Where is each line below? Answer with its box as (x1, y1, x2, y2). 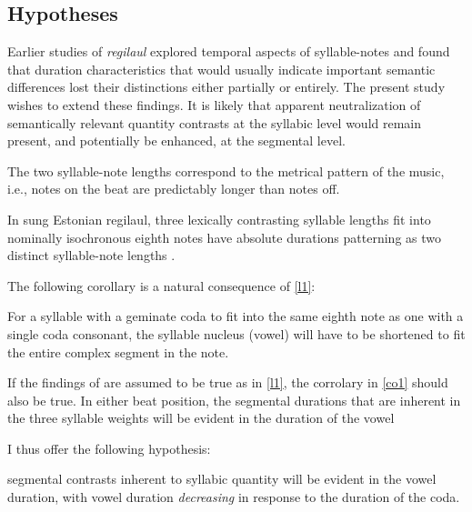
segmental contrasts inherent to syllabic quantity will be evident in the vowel (7, 469, 437, 488)
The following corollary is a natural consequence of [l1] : (7, 276, 316, 295)
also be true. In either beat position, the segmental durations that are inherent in (7, 390, 461, 409)
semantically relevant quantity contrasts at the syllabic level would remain (7, 113, 422, 132)
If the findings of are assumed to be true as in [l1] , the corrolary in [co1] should (7, 373, 448, 392)
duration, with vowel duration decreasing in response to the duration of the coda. (7, 487, 460, 507)
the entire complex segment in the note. (7, 342, 229, 361)
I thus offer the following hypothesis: (7, 438, 211, 457)
